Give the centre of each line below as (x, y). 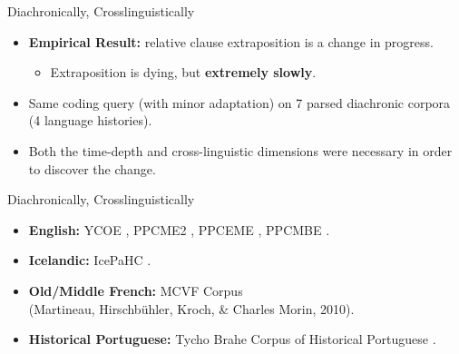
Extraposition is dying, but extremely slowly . (183, 72)
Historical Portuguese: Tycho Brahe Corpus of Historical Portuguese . (232, 339)
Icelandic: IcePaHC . (90, 260)
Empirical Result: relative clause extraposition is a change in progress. (231, 41)
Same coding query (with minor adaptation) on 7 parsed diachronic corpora (239, 102)
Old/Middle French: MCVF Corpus (136, 290)
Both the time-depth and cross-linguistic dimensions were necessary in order (240, 150)
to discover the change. (92, 168)
